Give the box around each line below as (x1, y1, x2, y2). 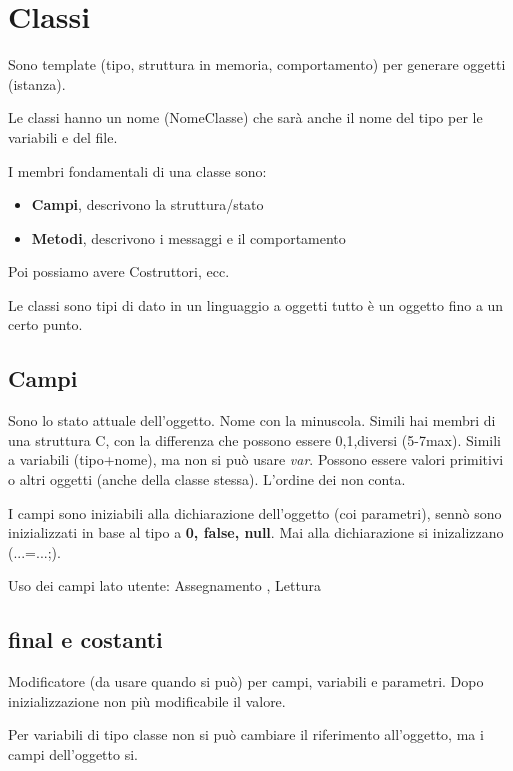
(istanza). (8, 73, 66, 94)
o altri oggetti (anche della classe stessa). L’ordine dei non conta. (8, 469, 406, 490)
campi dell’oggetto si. (8, 744, 138, 764)
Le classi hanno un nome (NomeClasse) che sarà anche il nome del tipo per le (8, 107, 483, 128)
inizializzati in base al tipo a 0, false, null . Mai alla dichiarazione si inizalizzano (8, 522, 504, 543)
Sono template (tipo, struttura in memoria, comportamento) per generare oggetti (8, 54, 506, 75)
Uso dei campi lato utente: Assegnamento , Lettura (8, 575, 322, 596)
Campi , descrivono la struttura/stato (31, 194, 264, 215)
